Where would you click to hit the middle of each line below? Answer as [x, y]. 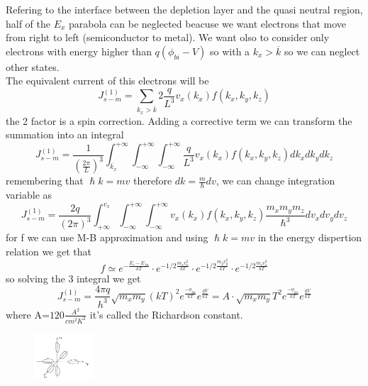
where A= [28, 314]
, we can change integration [275, 181]
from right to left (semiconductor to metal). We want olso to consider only [168, 37]
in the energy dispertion [310, 237]
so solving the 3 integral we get [73, 278]
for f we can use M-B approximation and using [107, 237]
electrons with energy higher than [79, 51]
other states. [33, 66]
